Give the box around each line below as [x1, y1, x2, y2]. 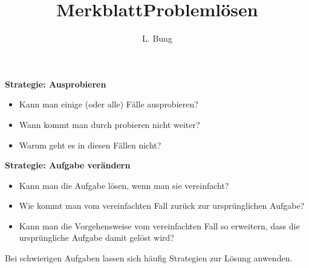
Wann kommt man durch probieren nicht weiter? [19, 118, 200, 130]
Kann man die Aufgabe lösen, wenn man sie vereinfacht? [19, 179, 229, 191]
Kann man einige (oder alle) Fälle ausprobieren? [19, 98, 198, 110]
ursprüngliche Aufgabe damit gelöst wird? [19, 231, 174, 244]
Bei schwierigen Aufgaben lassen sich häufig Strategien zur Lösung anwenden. [5, 252, 293, 264]
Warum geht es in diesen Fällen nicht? [19, 138, 161, 151]
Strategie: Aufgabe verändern [5, 159, 131, 171]
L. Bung [142, 32, 172, 45]
